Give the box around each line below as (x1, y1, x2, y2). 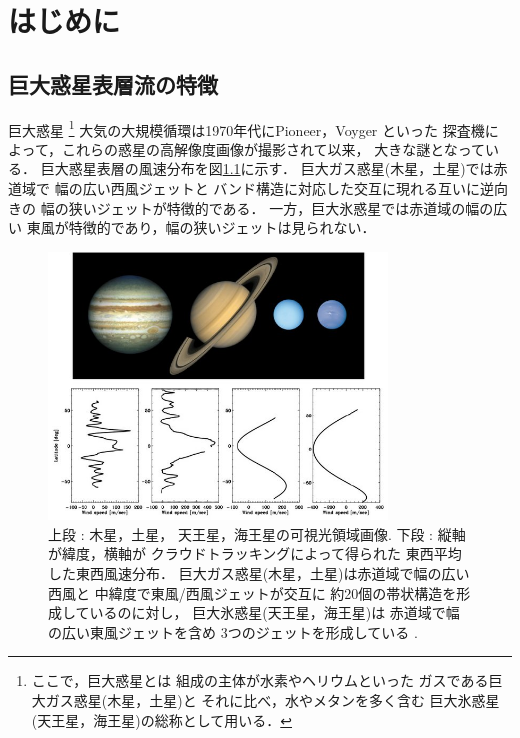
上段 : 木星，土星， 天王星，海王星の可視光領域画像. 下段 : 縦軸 (48, 523, 466, 544)
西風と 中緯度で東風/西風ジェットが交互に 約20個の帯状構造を (48, 582, 457, 603)
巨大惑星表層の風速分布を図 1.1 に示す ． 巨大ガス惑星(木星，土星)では (40, 158, 494, 179)
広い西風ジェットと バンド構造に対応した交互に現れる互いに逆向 (82, 178, 509, 199)
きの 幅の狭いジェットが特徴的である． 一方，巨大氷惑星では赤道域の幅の (8, 197, 494, 218)
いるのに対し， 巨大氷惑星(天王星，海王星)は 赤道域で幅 (89, 602, 460, 623)
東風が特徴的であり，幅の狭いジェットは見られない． (26, 217, 376, 238)
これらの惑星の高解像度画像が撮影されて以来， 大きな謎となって (61, 138, 486, 159)
